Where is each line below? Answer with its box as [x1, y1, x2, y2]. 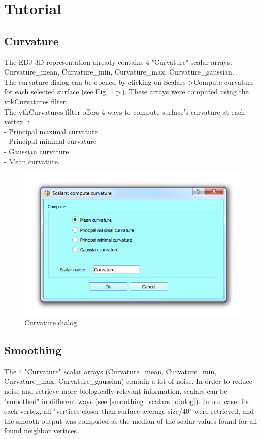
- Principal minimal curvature [4, 136, 96, 147]
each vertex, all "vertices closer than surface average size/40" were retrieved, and [4, 406, 254, 416]
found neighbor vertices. [4, 425, 79, 436]
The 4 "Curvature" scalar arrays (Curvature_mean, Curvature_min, [4, 365, 217, 376]
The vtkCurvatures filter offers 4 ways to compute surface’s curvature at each [4, 106, 245, 117]
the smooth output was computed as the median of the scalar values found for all [4, 415, 257, 426]
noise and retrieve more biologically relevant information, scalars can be [4, 385, 227, 396]
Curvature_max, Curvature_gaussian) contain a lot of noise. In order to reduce [4, 376, 252, 386]
